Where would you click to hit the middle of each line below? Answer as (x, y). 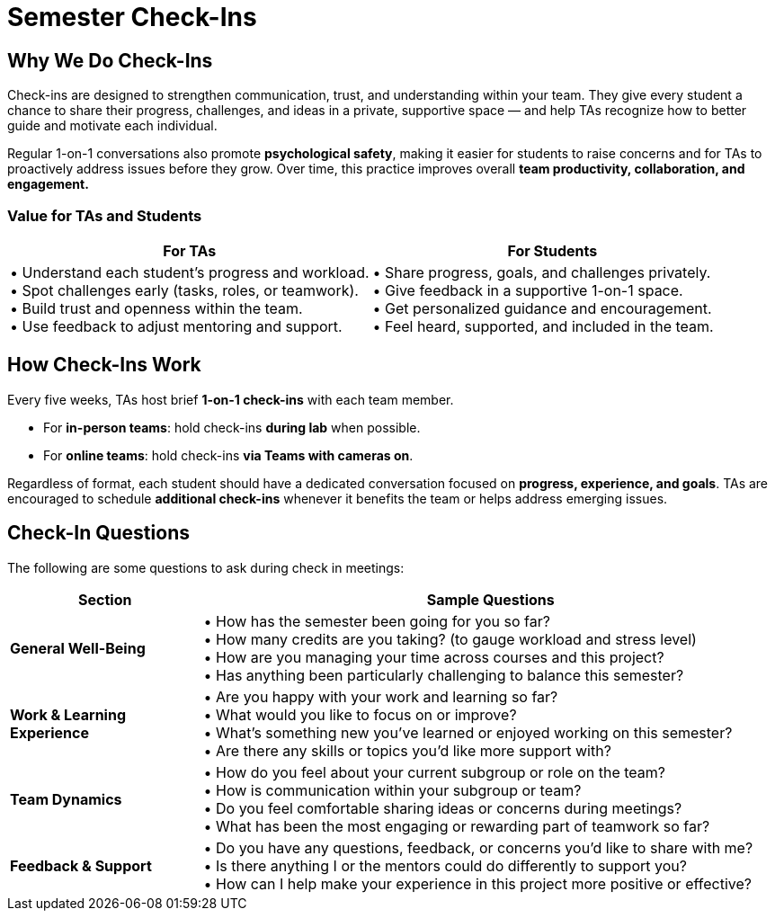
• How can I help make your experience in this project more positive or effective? (477, 883)
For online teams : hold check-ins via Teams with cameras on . (228, 455)
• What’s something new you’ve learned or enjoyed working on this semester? (468, 732)
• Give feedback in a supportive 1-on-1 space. (528, 290)
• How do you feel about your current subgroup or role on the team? (434, 772)
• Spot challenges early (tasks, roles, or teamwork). (184, 290)
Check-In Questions (98, 533)
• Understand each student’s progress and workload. (190, 272)
